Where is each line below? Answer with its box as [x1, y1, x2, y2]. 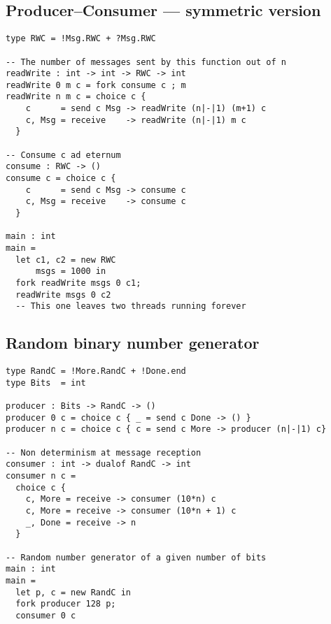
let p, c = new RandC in [15, 587, 131, 597]
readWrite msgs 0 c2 [15, 289, 111, 300]
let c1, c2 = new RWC [15, 254, 116, 265]
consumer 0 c [15, 610, 76, 621]
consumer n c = [6, 471, 76, 481]
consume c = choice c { [6, 173, 116, 184]
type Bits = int [6, 377, 86, 388]
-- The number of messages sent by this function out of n [6, 57, 286, 67]
